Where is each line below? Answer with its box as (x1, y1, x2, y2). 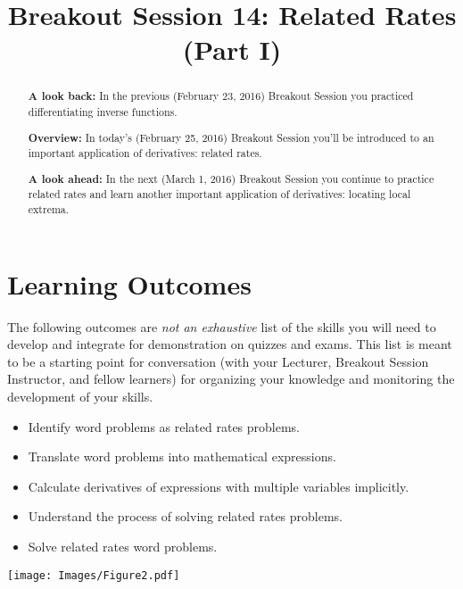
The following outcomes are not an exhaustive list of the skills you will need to (7, 317, 436, 336)
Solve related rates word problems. (28, 537, 218, 556)
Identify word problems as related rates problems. (28, 417, 301, 436)
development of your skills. (7, 387, 153, 406)
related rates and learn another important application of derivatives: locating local (28, 187, 411, 202)
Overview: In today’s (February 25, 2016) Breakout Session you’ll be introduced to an (28, 129, 434, 145)
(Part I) (182, 31, 282, 68)
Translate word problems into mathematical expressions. (28, 447, 336, 466)
